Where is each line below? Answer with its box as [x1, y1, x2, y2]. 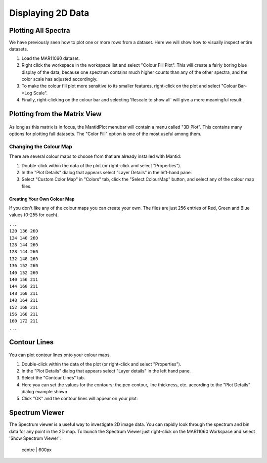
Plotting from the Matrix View [9, 110, 102, 118]
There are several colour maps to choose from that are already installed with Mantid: [9, 153, 181, 159]
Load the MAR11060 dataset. [21, 55, 80, 61]
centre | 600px [21, 447, 52, 453]
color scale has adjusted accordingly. [21, 76, 98, 82]
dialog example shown [21, 389, 68, 395]
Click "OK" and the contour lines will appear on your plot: [21, 396, 138, 402]
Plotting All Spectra [9, 26, 70, 35]
